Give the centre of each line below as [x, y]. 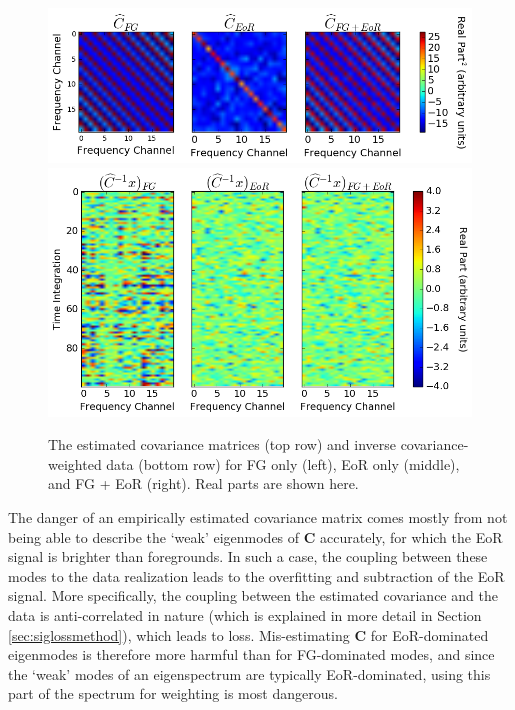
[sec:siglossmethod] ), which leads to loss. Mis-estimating [179, 634]
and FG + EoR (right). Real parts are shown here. [203, 483]
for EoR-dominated [429, 634]
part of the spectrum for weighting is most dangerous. [173, 693]
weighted [75, 463]
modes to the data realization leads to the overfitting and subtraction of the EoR [256, 575]
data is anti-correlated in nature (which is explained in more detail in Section [245, 614]
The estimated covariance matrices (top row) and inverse [222, 444]
